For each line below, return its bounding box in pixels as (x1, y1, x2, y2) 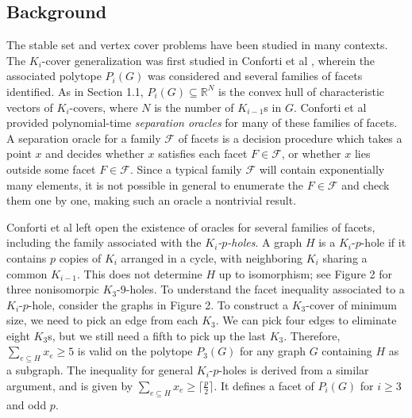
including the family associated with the (6, 234, 202, 251)
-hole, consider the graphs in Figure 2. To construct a (28, 296, 289, 313)
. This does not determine (77, 265, 202, 282)
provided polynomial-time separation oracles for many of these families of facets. (6, 114, 398, 131)
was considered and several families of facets (147, 67, 363, 84)
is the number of (154, 98, 234, 115)
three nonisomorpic (6, 281, 99, 297)
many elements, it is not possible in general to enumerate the (6, 176, 304, 193)
